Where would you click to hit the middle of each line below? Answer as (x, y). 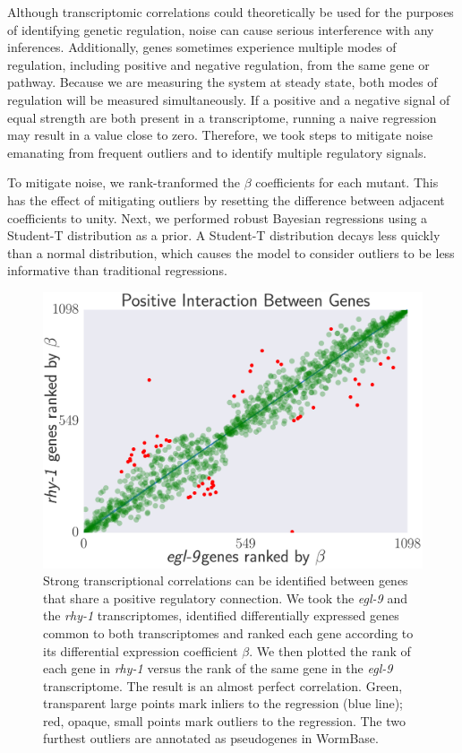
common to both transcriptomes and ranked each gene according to (228, 632)
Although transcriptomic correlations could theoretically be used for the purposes (231, 12)
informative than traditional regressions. (117, 270)
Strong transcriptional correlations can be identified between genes (226, 580)
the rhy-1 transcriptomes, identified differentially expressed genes (221, 615)
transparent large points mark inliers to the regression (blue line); (223, 703)
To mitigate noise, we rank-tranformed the (124, 182)
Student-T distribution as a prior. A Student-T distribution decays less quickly (224, 235)
